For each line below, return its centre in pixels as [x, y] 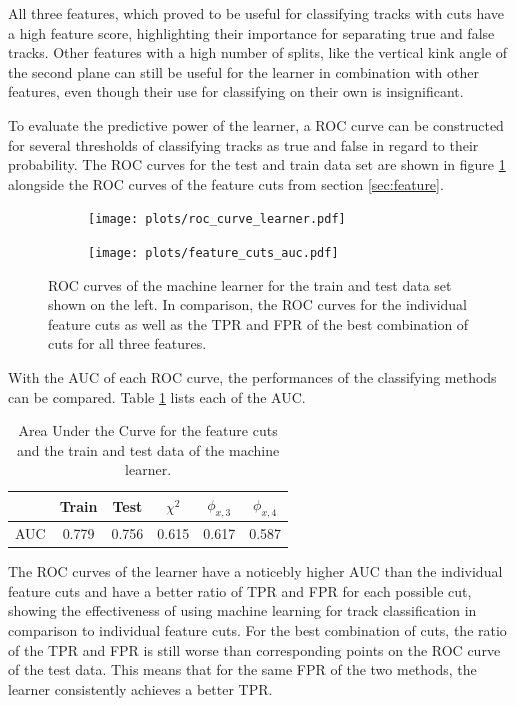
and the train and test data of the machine [148, 449]
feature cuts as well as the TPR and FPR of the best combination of [258, 323]
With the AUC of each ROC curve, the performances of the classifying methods [252, 377]
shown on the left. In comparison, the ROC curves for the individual [258, 304]
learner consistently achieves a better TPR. [140, 688]
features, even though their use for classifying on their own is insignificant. [236, 91]
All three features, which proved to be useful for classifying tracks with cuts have [256, 13]
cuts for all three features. [127, 343]
